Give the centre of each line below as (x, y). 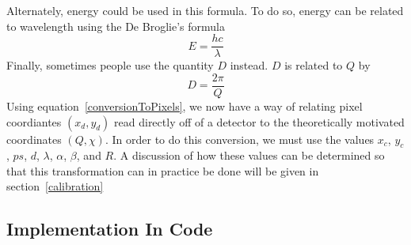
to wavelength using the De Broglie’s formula (116, 26)
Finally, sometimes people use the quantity (110, 65)
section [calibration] (55, 186)
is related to (314, 65)
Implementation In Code (110, 229)
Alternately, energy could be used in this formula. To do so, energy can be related (205, 10)
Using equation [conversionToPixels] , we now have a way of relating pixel (185, 106)
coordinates (34, 139)
